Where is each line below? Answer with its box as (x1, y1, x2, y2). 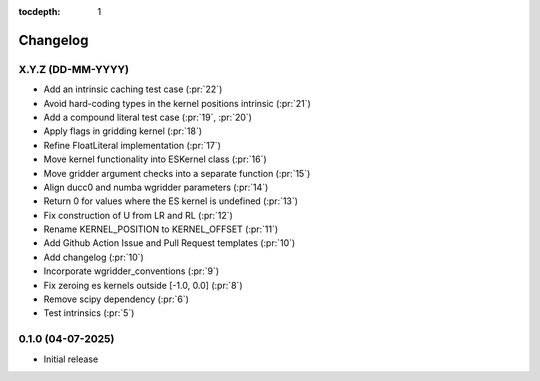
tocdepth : (18, 6, 61, 17)
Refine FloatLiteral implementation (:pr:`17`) (43, 139, 222, 151)
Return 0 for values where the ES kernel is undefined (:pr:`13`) (43, 195, 299, 207)
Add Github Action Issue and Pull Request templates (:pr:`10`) (43, 237, 296, 249)
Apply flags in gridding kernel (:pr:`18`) (43, 125, 203, 137)
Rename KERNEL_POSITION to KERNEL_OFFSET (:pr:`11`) (43, 223, 279, 235)
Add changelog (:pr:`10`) (43, 251, 144, 263)
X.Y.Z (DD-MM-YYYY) (18, 62, 130, 76)
